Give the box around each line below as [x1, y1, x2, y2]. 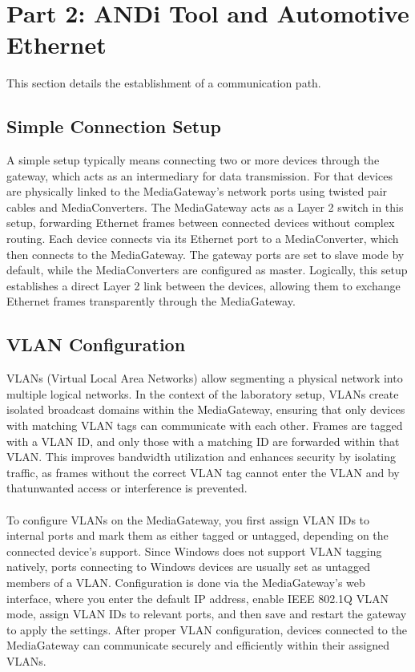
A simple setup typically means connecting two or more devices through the [6, 152, 380, 168]
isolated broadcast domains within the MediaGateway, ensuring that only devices [6, 401, 405, 418]
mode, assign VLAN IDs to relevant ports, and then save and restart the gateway [6, 605, 407, 622]
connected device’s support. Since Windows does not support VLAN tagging [6, 542, 382, 559]
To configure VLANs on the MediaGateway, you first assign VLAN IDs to [6, 511, 370, 528]
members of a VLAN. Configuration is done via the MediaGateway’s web [6, 573, 365, 590]
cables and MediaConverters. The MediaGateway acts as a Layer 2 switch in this [6, 198, 404, 215]
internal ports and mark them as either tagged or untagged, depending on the [6, 527, 389, 544]
